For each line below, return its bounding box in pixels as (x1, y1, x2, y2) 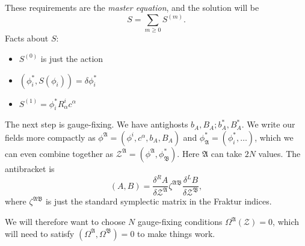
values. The (258, 147, 301, 159)
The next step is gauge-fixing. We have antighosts (5, 118, 188, 131)
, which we (254, 131, 294, 143)
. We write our (241, 118, 295, 131)
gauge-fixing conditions (137, 215, 223, 228)
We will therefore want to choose (5, 215, 126, 228)
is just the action (40, 52, 103, 64)
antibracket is (5, 162, 55, 174)
